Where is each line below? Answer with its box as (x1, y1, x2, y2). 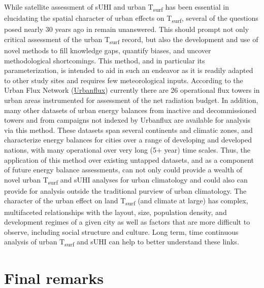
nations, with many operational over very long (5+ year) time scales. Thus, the (4, 144, 251, 155)
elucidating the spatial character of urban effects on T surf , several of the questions (4, 13, 258, 24)
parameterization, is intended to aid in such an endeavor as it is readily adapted (4, 65, 253, 76)
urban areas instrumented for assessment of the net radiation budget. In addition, (4, 94, 258, 105)
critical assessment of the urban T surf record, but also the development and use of (4, 33, 258, 46)
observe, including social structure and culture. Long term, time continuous (4, 226, 239, 237)
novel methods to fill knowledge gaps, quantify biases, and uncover (4, 45, 211, 55)
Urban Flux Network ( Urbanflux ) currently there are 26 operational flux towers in (4, 85, 260, 95)
